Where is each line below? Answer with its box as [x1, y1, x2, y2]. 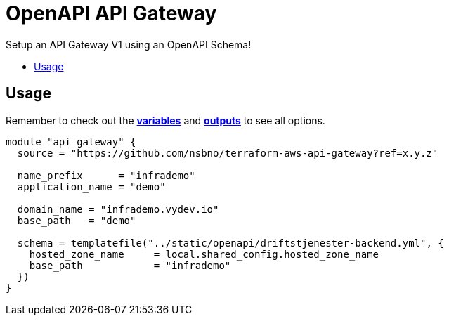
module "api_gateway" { [6, 136, 136, 148]
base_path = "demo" [17, 214, 136, 226]
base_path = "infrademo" [29, 259, 231, 271]
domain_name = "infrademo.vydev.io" [17, 203, 219, 215]
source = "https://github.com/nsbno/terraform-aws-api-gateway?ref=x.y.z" [17, 147, 438, 159]
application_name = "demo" [17, 181, 166, 192]
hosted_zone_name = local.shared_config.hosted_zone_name [29, 248, 379, 260]
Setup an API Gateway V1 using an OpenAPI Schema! [6, 38, 252, 51]
